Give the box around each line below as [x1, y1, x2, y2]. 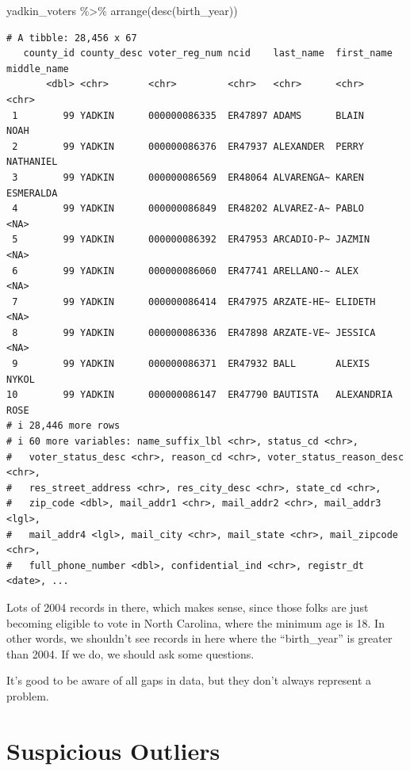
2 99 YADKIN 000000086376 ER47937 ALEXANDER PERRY [12, 140, 365, 152]
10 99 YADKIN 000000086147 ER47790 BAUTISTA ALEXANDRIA [6, 389, 393, 401]
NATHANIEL [6, 156, 58, 168]
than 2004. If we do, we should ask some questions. [6, 645, 255, 662]
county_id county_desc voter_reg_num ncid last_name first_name [23, 48, 393, 59]
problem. [6, 687, 49, 704]
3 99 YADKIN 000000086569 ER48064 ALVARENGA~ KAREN [12, 171, 365, 183]
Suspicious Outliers [6, 734, 220, 766]
